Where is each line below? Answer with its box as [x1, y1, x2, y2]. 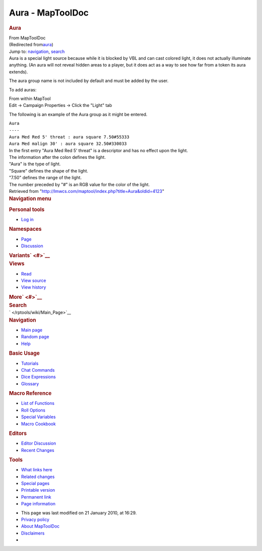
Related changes [21, 474, 55, 480]
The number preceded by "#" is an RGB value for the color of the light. [9, 181, 150, 187]
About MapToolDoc [21, 523, 60, 529]
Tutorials [21, 360, 39, 366]
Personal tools [9, 206, 45, 213]
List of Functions [21, 400, 55, 406]
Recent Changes [21, 447, 54, 453]
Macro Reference [9, 390, 52, 397]
